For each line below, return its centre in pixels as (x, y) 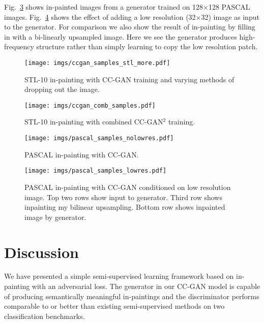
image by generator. (55, 217)
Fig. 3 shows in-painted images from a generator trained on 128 (104, 7)
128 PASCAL (229, 7)
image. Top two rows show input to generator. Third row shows (123, 197)
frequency (19, 46)
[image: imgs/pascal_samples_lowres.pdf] (96, 171)
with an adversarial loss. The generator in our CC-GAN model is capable (146, 286)
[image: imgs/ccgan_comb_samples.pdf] (90, 105)
